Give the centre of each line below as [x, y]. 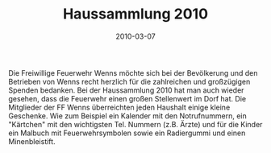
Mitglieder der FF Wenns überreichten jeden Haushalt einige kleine [119, 107]
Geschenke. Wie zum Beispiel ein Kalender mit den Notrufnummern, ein [128, 116]
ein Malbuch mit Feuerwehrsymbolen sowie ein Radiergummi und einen [127, 133]
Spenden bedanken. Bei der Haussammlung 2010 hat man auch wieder [126, 90]
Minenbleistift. [32, 141]
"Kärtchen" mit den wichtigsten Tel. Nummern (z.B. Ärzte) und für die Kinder [135, 124]
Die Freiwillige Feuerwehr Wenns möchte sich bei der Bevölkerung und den [133, 72]
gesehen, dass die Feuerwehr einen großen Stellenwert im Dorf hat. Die [127, 98]
